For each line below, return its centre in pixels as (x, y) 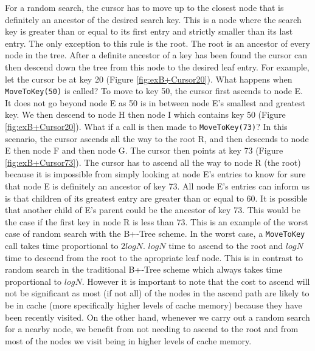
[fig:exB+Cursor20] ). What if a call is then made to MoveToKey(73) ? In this (146, 126)
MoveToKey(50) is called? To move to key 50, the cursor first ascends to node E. (154, 91)
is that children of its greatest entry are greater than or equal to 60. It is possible (156, 198)
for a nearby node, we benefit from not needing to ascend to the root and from (152, 329)
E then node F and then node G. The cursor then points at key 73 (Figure (144, 150)
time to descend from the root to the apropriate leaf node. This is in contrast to (154, 257)
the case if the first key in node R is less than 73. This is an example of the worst (157, 221)
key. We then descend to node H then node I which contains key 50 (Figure (145, 114)
